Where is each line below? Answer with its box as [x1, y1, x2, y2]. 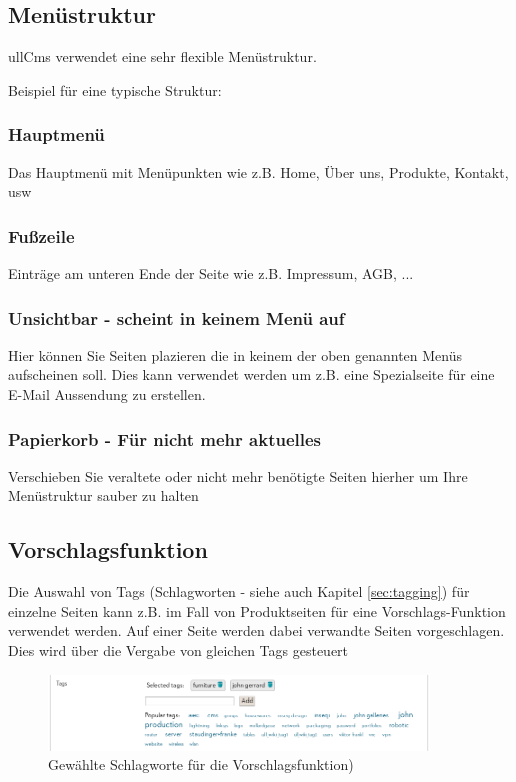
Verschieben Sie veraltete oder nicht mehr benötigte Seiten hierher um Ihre [8, 465, 468, 486]
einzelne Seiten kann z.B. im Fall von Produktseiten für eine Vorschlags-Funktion [8, 600, 506, 621]
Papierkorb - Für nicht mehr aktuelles [8, 426, 322, 451]
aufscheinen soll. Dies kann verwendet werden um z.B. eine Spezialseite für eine [8, 364, 495, 385]
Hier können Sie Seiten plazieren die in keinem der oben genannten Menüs [8, 344, 463, 365]
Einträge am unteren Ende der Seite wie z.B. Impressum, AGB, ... [8, 263, 414, 284]
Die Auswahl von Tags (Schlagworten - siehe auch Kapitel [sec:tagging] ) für [8, 581, 470, 602]
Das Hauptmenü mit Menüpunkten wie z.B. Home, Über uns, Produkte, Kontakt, [8, 161, 509, 182]
